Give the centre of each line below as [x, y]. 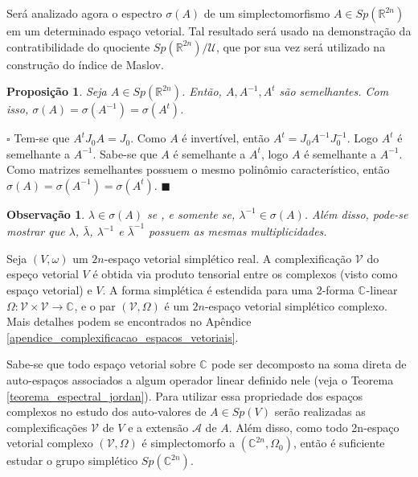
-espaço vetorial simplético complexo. [296, 305]
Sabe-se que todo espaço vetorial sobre [101, 364]
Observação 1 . [46, 214]
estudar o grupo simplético [72, 461]
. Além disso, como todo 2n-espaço [314, 427]
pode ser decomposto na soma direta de [309, 364]
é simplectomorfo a [189, 443]
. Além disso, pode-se [356, 214]
